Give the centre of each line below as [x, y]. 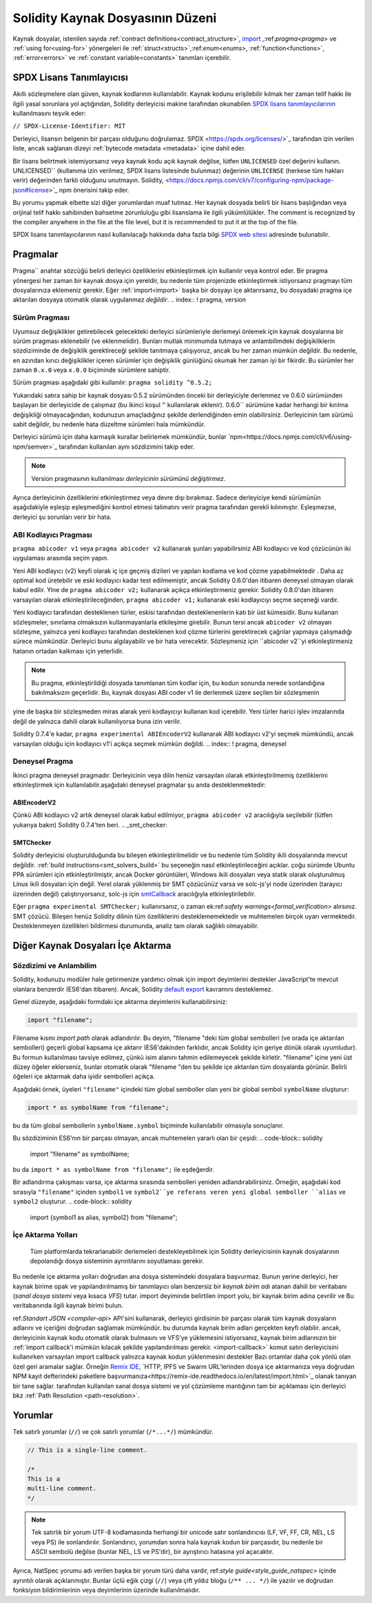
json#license [31, 190]
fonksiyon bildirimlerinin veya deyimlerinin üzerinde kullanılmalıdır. [106, 1590]
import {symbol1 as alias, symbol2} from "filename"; [104, 1217]
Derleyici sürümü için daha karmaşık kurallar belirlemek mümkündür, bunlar [120, 437]
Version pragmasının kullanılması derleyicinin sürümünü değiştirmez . [128, 478]
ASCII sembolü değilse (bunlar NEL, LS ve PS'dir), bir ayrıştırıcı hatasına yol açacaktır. [153, 1551]
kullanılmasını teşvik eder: [49, 113]
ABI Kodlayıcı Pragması [52, 535]
